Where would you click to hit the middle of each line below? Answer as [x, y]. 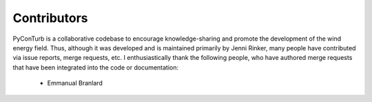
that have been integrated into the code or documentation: [96, 67]
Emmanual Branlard [75, 83]
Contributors [51, 18]
